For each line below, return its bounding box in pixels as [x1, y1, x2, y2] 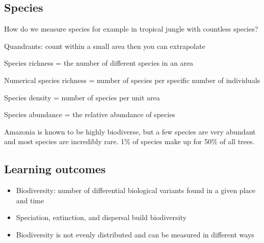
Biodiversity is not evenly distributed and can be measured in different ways [16, 229, 254, 239]
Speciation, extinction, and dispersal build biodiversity [16, 212, 187, 223]
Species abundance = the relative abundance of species [4, 109, 175, 120]
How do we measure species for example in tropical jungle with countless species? [4, 23, 258, 34]
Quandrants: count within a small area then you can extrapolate [4, 40, 205, 51]
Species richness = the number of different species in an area [4, 58, 194, 68]
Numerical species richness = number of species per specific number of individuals [4, 74, 260, 85]
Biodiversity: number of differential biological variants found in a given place [16, 185, 255, 196]
